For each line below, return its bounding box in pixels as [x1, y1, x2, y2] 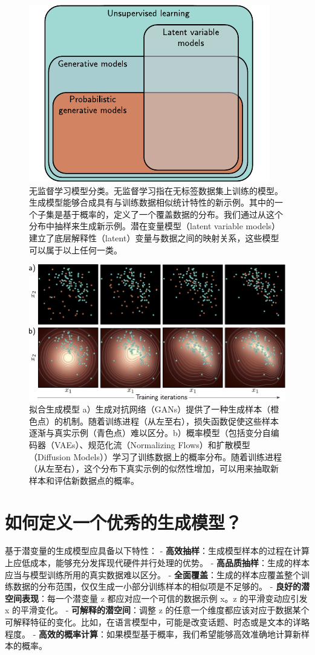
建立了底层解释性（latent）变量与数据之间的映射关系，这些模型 [29, 231, 279, 244]
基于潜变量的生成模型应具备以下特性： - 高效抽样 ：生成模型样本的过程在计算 [5, 544, 310, 557]
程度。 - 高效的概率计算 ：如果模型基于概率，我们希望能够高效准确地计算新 [5, 627, 301, 640]
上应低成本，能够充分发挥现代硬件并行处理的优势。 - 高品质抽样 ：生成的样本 [5, 556, 310, 569]
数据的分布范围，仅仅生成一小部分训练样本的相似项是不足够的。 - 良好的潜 [13, 580, 310, 593]
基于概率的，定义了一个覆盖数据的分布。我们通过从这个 [62, 207, 283, 220]
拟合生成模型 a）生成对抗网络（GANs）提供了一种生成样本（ [29, 403, 271, 415]
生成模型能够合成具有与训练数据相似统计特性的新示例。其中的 [29, 196, 274, 209]
